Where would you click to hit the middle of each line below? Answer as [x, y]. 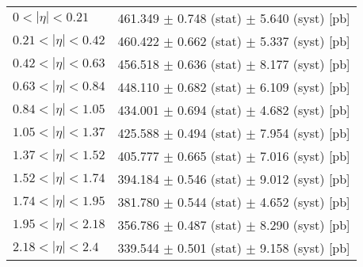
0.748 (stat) [209, 18]
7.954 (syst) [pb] [305, 133]
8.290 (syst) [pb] [305, 225]
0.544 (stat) [209, 202]
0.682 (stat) [209, 87]
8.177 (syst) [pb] [305, 64]
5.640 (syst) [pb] [305, 18]
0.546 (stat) [209, 179]
